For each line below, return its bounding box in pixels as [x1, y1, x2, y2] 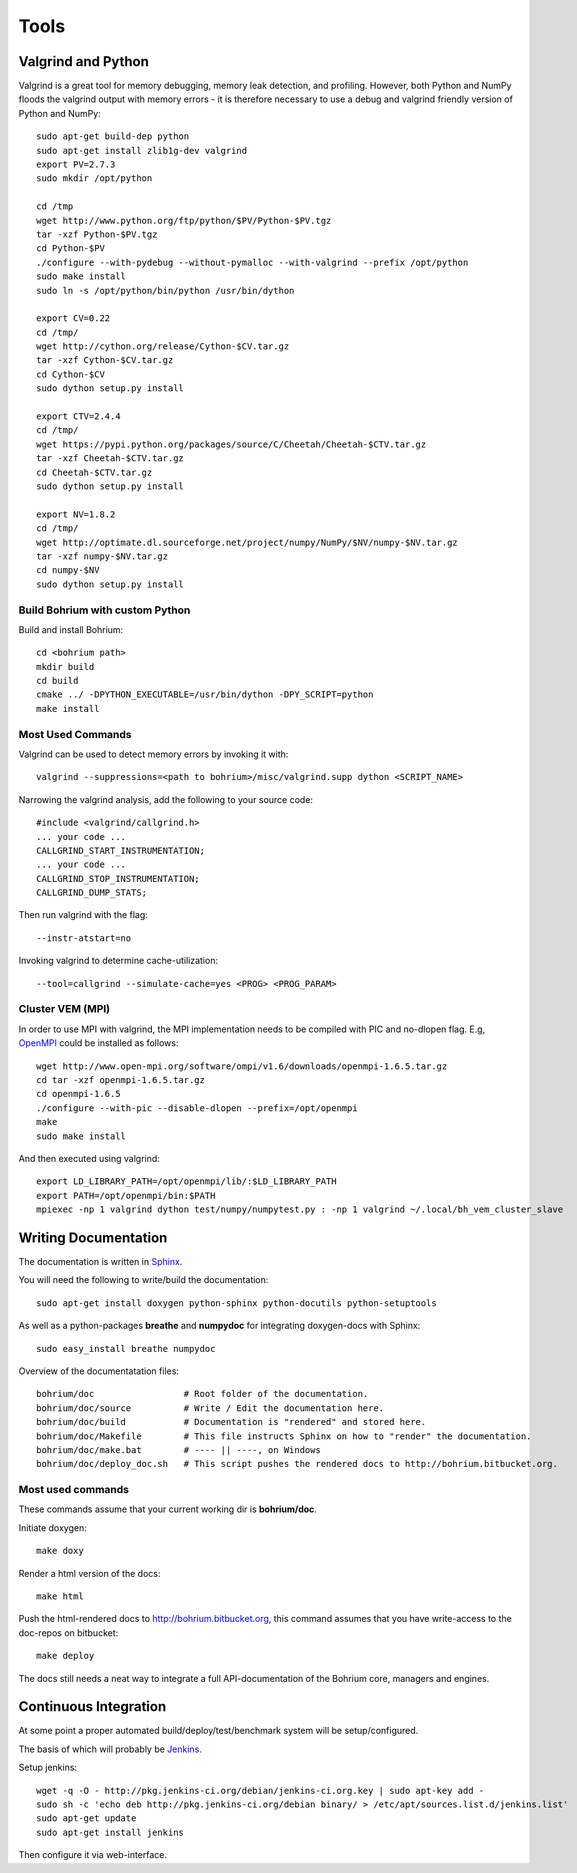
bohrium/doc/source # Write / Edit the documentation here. [36, 1402, 385, 1414]
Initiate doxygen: [18, 1521, 87, 1534]
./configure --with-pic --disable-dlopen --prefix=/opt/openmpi [36, 1102, 359, 1114]
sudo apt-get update [36, 1813, 137, 1824]
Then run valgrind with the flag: [18, 909, 149, 921]
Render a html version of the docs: [18, 1567, 161, 1579]
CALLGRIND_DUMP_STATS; [36, 887, 148, 899]
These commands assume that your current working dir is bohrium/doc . [18, 1503, 317, 1515]
